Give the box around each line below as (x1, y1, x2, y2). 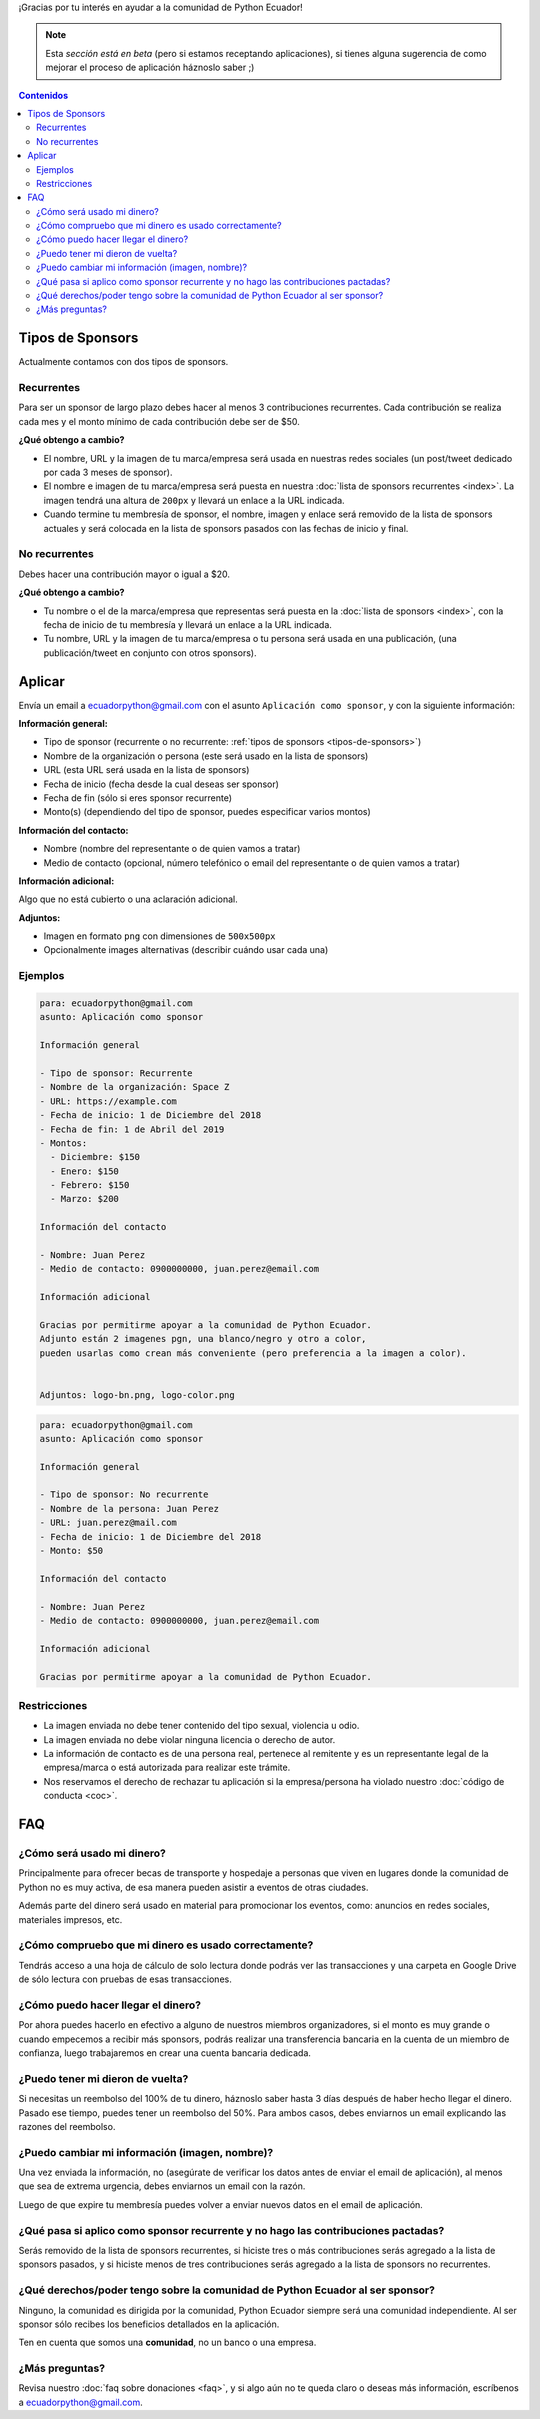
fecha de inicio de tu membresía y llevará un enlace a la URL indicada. (43, 618, 332, 630)
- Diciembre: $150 (50, 1151, 140, 1163)
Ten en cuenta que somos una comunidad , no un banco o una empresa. (18, 2336, 317, 2349)
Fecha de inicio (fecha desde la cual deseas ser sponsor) (43, 778, 280, 790)
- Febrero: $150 (50, 1180, 130, 1191)
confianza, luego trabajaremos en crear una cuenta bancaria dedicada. (18, 2047, 312, 2059)
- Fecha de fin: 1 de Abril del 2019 (39, 1123, 225, 1135)
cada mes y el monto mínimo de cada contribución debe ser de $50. (18, 415, 300, 427)
